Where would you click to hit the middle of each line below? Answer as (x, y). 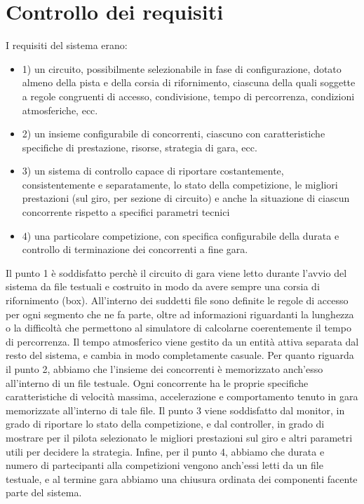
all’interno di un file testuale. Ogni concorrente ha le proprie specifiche (157, 382)
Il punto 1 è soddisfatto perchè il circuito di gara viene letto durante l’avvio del (176, 272)
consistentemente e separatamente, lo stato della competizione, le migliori (180, 184)
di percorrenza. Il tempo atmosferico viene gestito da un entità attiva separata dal (182, 341)
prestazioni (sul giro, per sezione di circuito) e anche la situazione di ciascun (186, 198)
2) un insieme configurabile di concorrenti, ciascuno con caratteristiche (174, 134)
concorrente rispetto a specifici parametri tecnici (126, 212)
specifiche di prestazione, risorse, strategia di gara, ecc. (140, 147)
